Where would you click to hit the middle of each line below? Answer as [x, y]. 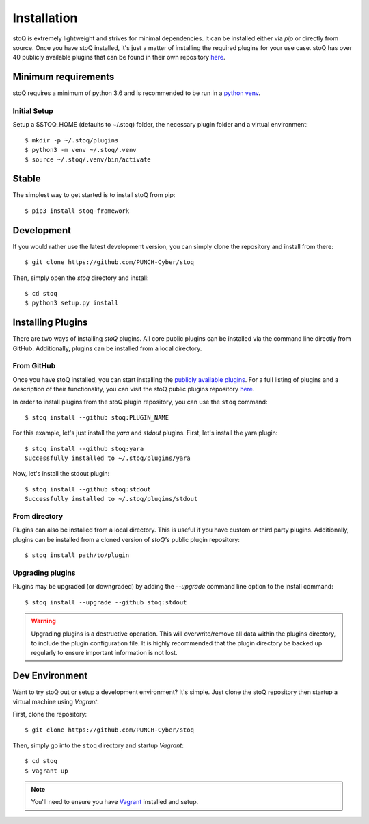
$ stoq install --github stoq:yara [84, 449]
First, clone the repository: [50, 714]
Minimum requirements [64, 77]
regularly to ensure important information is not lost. [104, 653]
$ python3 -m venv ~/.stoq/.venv [81, 150]
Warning [43, 621]
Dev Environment [50, 676]
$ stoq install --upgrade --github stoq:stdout [106, 602]
